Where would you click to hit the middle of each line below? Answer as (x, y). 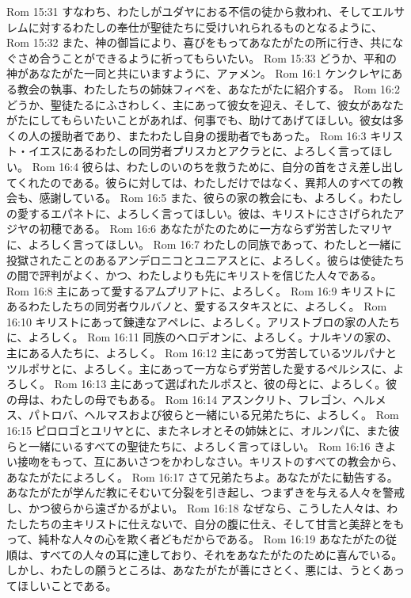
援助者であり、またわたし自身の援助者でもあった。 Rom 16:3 (208, 135)
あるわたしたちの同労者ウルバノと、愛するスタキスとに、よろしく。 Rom (197, 306)
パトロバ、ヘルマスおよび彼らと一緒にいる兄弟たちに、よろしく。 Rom (213, 415)
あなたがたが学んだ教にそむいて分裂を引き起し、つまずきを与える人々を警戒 (205, 492)
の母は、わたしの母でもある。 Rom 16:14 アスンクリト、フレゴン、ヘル (191, 399)
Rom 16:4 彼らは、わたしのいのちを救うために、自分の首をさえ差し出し (218, 166)
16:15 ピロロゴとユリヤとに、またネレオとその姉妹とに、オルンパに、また (198, 430)
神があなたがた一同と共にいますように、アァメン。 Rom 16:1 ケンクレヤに (199, 73)
